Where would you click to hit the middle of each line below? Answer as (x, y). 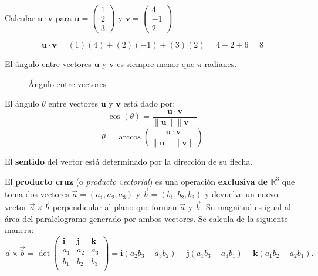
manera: (19, 230)
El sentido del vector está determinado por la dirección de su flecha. (129, 161)
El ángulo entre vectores (48, 64)
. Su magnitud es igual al (246, 207)
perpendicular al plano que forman (115, 207)
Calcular (20, 17)
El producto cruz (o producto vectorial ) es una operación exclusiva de (136, 181)
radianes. (221, 64)
